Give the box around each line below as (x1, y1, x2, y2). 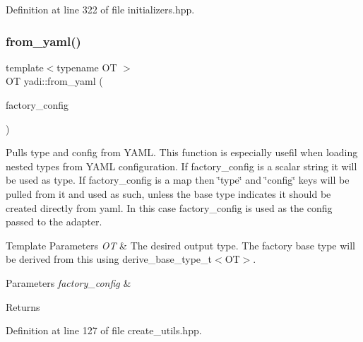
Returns (6, 299, 40, 314)
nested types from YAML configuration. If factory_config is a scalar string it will (6, 158, 357, 173)
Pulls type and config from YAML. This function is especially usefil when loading (6, 145, 358, 160)
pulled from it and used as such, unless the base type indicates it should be (6, 186, 331, 201)
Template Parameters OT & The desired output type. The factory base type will (6, 237, 355, 252)
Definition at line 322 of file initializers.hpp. (6, 2, 195, 16)
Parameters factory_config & (6, 275, 131, 290)
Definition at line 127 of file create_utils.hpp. (6, 323, 202, 338)
